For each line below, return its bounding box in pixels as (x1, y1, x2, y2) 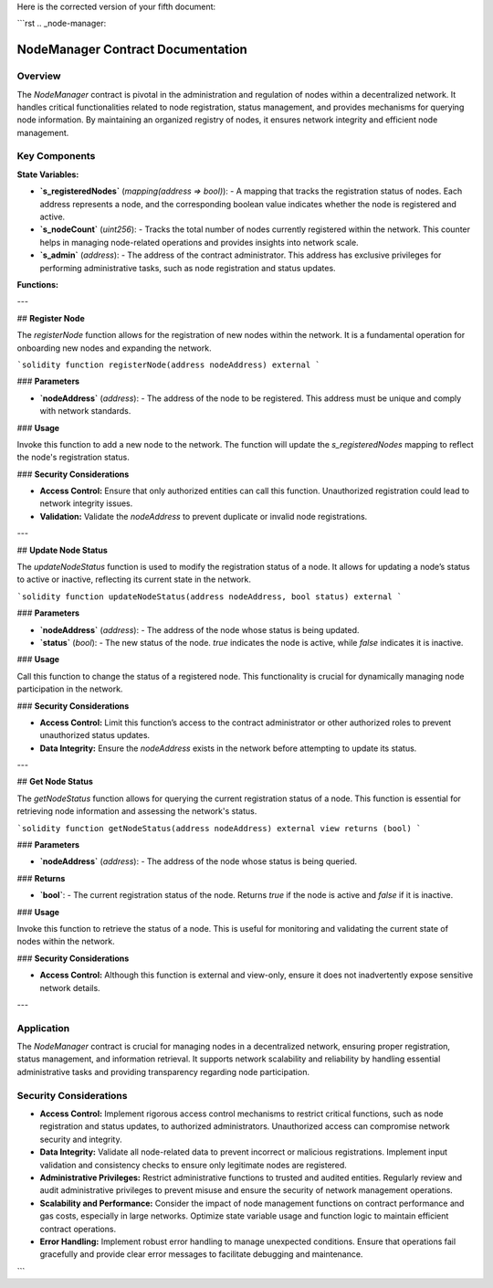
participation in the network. (16, 683, 123, 694)
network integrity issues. (39, 498, 133, 509)
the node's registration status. (16, 452, 130, 463)
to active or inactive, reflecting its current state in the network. (16, 574, 251, 585)
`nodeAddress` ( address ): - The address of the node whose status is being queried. (39, 856, 358, 867)
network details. (39, 982, 100, 993)
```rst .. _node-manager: (16, 18, 107, 29)
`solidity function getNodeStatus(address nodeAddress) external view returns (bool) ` (16, 823, 422, 833)
